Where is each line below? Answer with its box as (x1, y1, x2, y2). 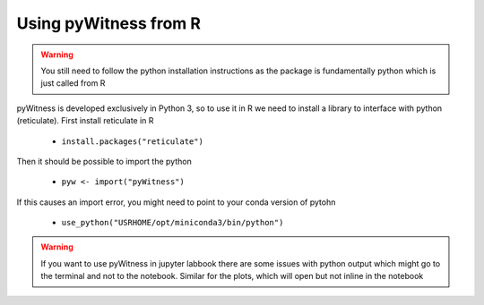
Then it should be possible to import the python (16, 156, 192, 166)
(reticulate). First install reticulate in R (16, 115, 154, 126)
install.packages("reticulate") (61, 136, 203, 147)
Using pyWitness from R (16, 13, 202, 33)
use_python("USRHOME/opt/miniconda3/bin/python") (61, 217, 284, 228)
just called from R (40, 78, 106, 89)
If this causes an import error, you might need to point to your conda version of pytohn (16, 197, 336, 208)
